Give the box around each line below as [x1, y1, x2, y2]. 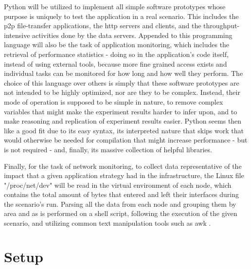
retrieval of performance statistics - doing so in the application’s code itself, [4, 49, 229, 59]
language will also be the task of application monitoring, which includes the [4, 39, 230, 50]
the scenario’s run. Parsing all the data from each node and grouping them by [4, 198, 236, 209]
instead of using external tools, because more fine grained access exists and [4, 58, 227, 69]
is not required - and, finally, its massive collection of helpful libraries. [4, 144, 212, 154]
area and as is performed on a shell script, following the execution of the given [4, 208, 237, 218]
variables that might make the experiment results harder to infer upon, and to [4, 106, 237, 116]
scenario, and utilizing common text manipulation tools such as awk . [4, 218, 211, 228]
